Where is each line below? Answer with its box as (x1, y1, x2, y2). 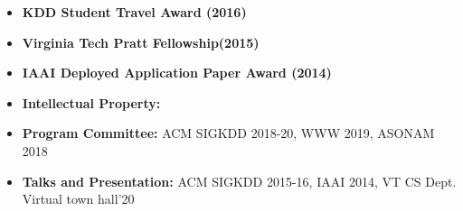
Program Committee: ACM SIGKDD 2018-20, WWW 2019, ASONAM (22, 124, 435, 142)
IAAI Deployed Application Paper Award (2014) (22, 63, 332, 82)
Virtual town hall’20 (22, 189, 135, 208)
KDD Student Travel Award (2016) (22, 3, 247, 21)
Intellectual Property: (22, 93, 161, 112)
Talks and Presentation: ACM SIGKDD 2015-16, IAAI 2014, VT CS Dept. (22, 171, 457, 190)
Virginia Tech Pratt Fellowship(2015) (22, 32, 260, 51)
